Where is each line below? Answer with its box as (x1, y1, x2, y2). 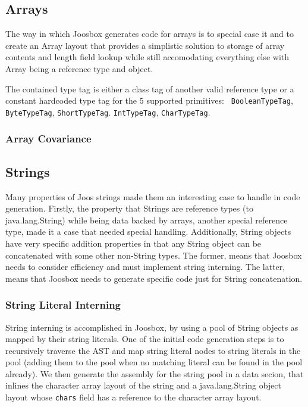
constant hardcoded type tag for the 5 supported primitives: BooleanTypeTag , (5, 94, 293, 107)
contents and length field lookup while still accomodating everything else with (5, 51, 290, 63)
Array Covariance (5, 131, 92, 146)
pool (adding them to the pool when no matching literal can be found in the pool (5, 356, 303, 368)
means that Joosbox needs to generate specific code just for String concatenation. (5, 272, 303, 284)
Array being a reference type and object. (5, 62, 153, 74)
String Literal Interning (5, 297, 121, 312)
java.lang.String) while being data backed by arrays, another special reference (5, 213, 288, 226)
